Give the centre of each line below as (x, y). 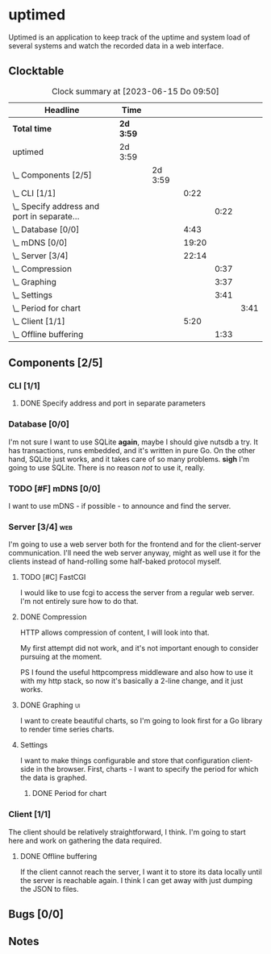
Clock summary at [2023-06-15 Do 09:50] (135, 91)
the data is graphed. (53, 778)
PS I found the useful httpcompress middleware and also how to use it (136, 673)
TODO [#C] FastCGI (53, 577)
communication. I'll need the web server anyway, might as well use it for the (134, 553)
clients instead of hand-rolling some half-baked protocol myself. (115, 561)
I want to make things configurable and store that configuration (125, 760)
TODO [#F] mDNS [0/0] (54, 488)
